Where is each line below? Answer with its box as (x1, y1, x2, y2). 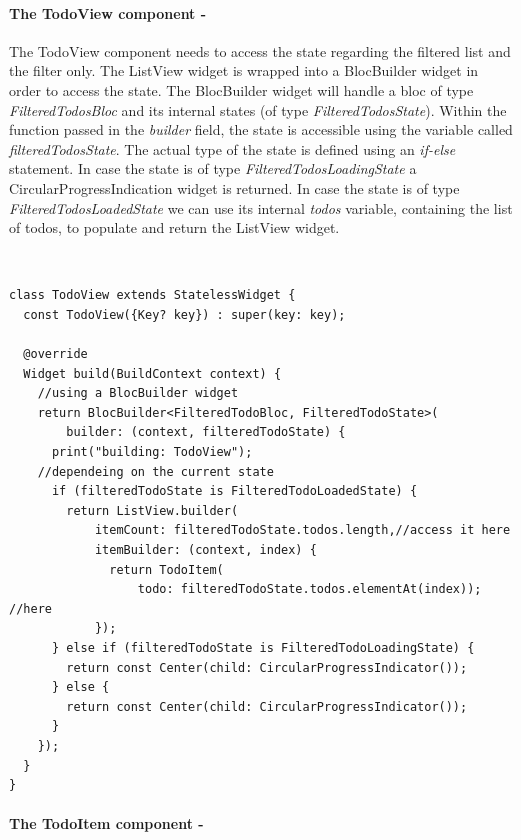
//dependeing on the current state (37, 464, 274, 479)
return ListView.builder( (66, 503, 239, 518)
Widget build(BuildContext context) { (23, 366, 282, 381)
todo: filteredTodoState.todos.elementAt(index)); (137, 582, 482, 597)
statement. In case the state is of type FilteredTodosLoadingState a (9, 158, 417, 179)
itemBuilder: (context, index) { (94, 543, 317, 558)
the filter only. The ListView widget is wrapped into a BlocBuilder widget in (9, 60, 479, 81)
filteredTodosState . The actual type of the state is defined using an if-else (9, 138, 456, 159)
